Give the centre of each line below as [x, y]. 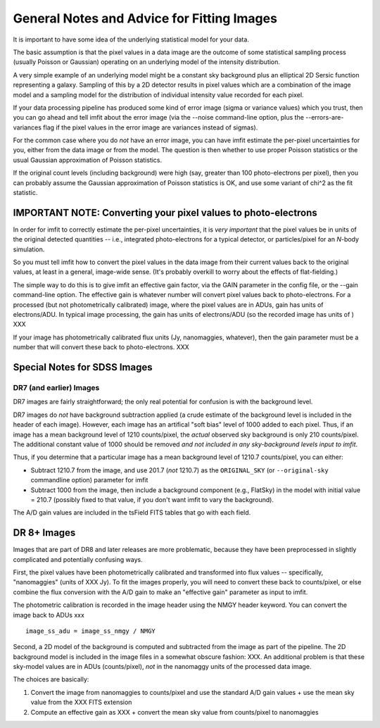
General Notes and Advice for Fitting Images [145, 18]
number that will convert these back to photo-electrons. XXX [101, 347]
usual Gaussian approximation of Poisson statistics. [88, 160]
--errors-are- [324, 118]
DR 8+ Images [44, 533]
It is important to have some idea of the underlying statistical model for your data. [131, 39]
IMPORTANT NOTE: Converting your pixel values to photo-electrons [165, 212]
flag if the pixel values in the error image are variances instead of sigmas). [151, 127]
